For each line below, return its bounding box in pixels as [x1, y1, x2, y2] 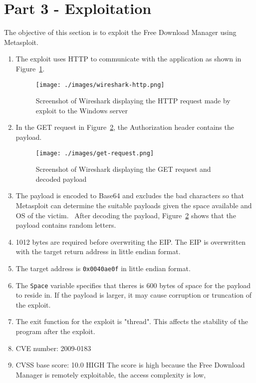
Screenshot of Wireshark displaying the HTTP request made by [35, 95, 231, 106]
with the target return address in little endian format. [15, 246, 181, 257]
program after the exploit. [15, 326, 95, 337]
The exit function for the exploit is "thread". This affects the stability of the [15, 316, 248, 327]
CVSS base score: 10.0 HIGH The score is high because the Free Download [15, 360, 245, 370]
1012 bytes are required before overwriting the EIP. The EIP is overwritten [15, 236, 246, 247]
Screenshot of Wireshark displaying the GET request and [35, 164, 211, 174]
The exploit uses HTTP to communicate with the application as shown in [15, 53, 242, 64]
